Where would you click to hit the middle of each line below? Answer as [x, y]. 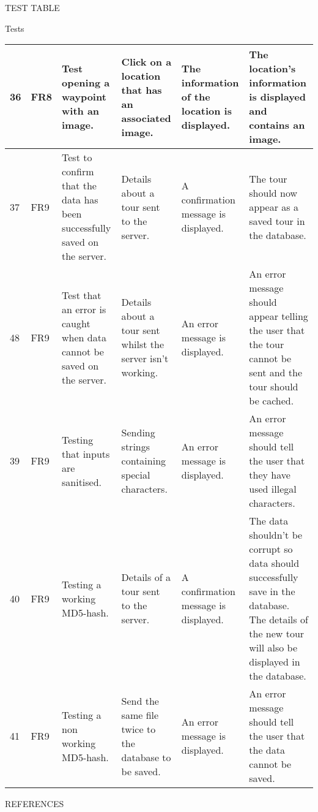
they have [270, 475]
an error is [84, 309]
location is [206, 111]
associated [146, 118]
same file [140, 715]
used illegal [273, 489]
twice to [139, 729]
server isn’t [145, 359]
